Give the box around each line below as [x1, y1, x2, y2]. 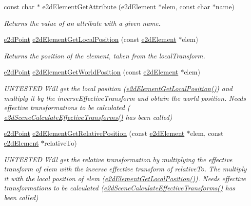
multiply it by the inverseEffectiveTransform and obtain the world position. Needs [4, 93, 246, 103]
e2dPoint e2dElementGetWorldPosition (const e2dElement [4, 67, 178, 77]
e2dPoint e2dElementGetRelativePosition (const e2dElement [4, 128, 185, 138]
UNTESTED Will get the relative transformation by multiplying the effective [4, 154, 232, 164]
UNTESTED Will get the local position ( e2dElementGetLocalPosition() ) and [4, 83, 233, 93]
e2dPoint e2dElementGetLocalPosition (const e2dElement [4, 34, 176, 44]
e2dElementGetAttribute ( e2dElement [42, 1, 156, 11]
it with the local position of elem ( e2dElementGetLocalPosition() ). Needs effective [4, 173, 246, 183]
